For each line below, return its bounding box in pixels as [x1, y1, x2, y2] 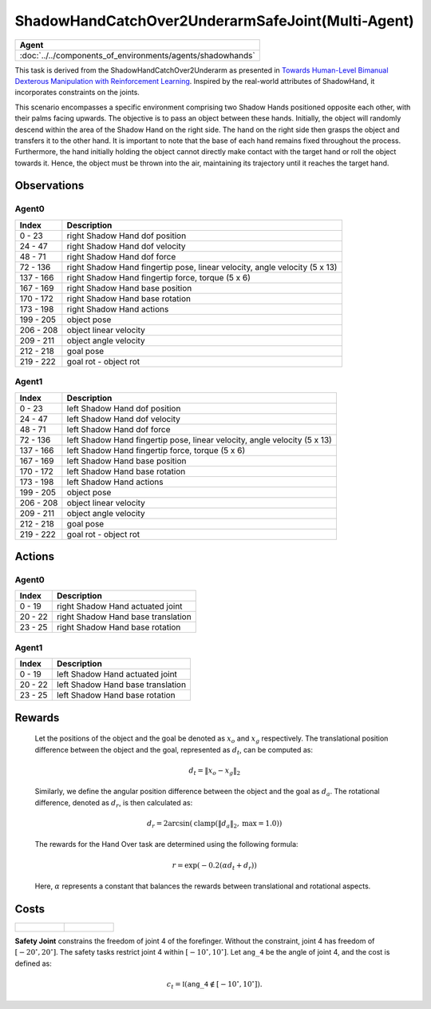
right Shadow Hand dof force [66, 251, 176, 262]
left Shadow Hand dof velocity [66, 413, 181, 424]
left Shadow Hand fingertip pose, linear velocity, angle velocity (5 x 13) [66, 434, 333, 445]
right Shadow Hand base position [66, 282, 192, 293]
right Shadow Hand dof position [66, 230, 187, 241]
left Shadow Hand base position [66, 455, 187, 467]
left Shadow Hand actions [66, 476, 164, 487]
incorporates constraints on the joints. [14, 88, 140, 97]
